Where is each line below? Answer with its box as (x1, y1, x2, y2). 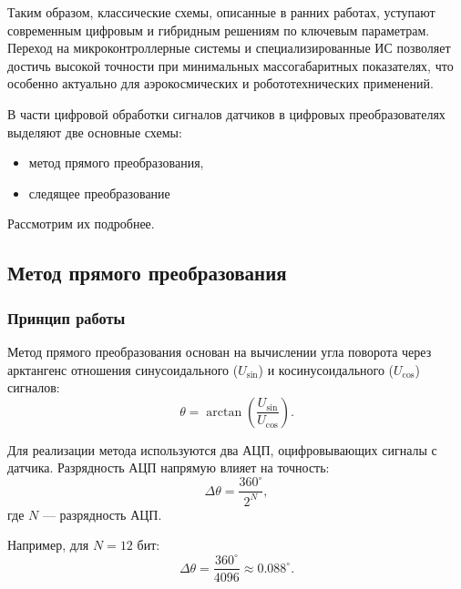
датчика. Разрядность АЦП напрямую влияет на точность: (7, 458, 330, 477)
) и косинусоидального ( (258, 360, 394, 379)
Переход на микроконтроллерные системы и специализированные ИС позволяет (7, 38, 451, 57)
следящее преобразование (28, 183, 170, 202)
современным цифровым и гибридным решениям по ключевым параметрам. (7, 20, 430, 39)
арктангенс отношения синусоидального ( (7, 360, 239, 379)
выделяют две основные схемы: (7, 122, 182, 141)
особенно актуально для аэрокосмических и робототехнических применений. (7, 74, 434, 93)
